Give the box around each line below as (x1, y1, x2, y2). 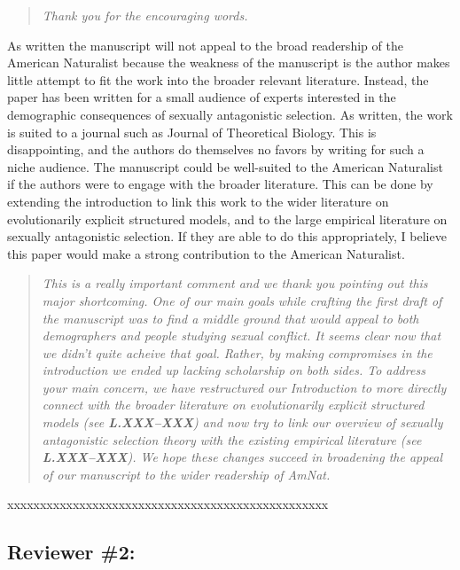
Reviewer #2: (7, 538, 136, 566)
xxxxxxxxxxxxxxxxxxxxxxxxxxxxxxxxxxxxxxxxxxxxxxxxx (7, 495, 329, 513)
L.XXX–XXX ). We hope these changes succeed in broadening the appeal (42, 448, 443, 466)
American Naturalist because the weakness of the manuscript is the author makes (7, 53, 450, 72)
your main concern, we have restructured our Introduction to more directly (42, 378, 447, 396)
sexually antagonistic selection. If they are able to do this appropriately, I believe (7, 227, 447, 246)
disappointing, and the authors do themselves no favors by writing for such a (7, 140, 425, 159)
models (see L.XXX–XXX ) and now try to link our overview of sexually (42, 413, 443, 432)
